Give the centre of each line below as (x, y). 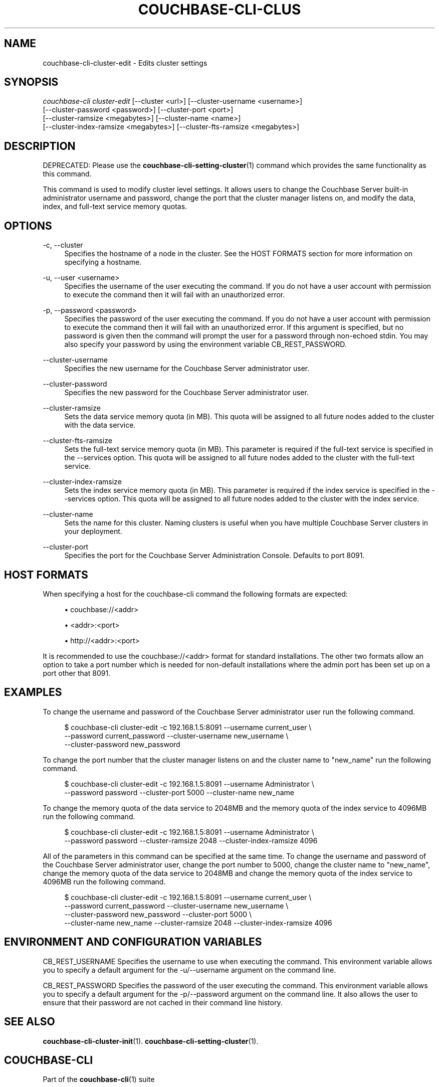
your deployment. (93, 531)
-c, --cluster (63, 245)
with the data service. (100, 425)
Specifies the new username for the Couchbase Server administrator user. (187, 369)
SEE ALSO (30, 1022)
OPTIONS (28, 226)
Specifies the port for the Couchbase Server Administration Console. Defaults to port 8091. (214, 556)
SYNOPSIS (31, 82)
